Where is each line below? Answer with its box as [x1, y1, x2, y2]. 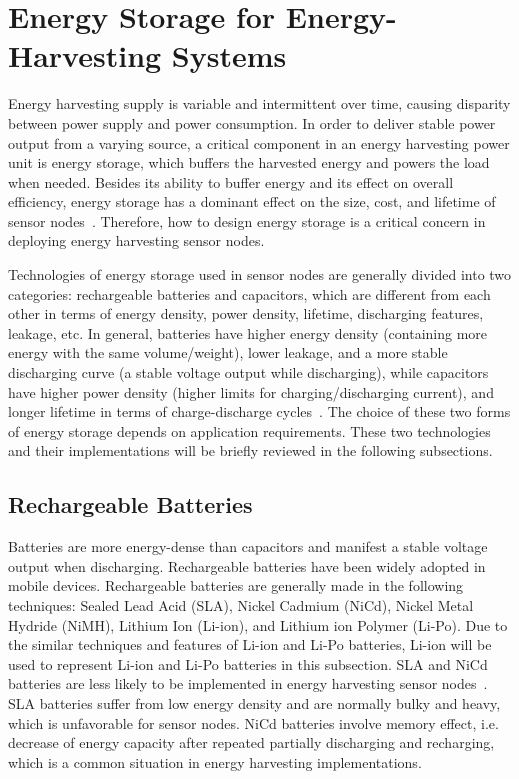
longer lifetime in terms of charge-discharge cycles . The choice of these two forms [8, 401, 511, 422]
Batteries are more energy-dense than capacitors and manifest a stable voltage [8, 536, 488, 557]
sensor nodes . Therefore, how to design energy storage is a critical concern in [8, 210, 486, 231]
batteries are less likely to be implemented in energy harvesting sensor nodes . [8, 673, 488, 694]
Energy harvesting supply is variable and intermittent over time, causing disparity [8, 93, 511, 114]
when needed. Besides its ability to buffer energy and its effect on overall [8, 171, 454, 192]
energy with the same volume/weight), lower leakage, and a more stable [8, 342, 448, 363]
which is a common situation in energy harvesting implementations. [8, 751, 422, 772]
